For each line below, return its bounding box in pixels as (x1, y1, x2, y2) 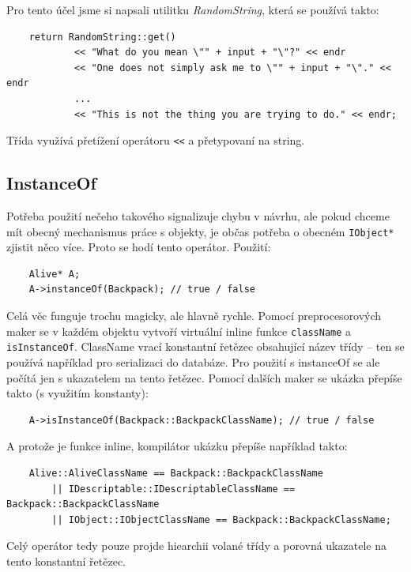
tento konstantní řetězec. (6, 552, 126, 569)
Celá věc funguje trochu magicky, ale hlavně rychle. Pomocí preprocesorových (6, 307, 382, 324)
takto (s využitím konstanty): (6, 385, 149, 401)
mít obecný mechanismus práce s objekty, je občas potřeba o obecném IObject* (6, 223, 394, 239)
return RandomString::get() (28, 31, 176, 43)
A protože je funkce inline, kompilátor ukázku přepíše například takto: (6, 438, 348, 454)
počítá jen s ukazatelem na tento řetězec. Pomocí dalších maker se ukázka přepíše (6, 369, 402, 386)
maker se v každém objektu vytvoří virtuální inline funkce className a (6, 322, 352, 339)
